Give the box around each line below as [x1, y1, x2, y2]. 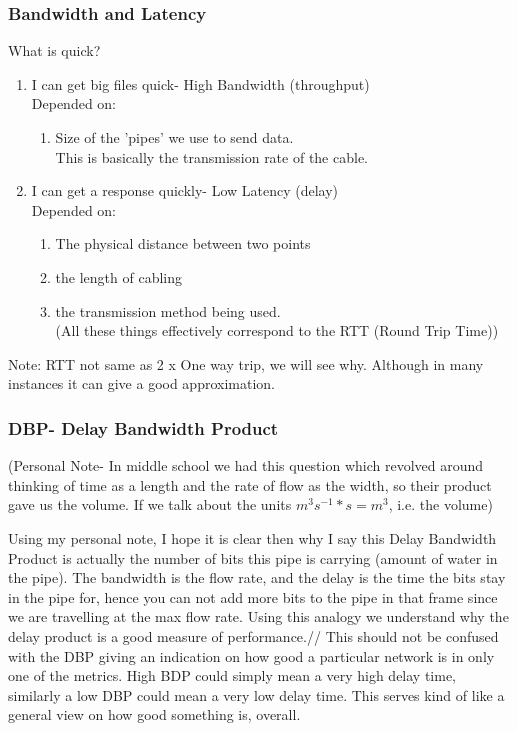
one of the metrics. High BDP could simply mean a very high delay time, [8, 665, 457, 686]
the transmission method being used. [55, 300, 281, 321]
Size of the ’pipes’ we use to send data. [55, 127, 294, 147]
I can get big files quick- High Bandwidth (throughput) [31, 73, 370, 94]
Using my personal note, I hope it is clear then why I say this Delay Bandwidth [8, 527, 497, 548]
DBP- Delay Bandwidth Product [8, 415, 279, 440]
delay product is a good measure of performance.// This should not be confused [8, 625, 499, 646]
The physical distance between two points [55, 233, 311, 254]
